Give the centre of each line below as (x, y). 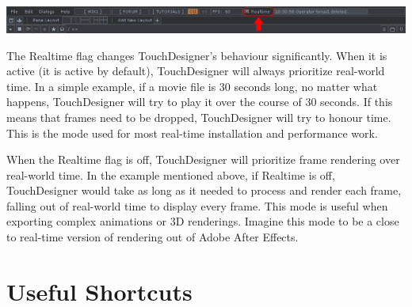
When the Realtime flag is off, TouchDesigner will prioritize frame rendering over (203, 159)
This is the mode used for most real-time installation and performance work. (192, 133)
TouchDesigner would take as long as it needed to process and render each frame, (204, 190)
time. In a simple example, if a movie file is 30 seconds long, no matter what (192, 86)
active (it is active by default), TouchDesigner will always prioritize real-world (196, 71)
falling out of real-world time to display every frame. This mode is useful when (197, 205)
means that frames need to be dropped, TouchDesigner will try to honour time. (199, 117)
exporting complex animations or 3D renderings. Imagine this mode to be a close (203, 221)
